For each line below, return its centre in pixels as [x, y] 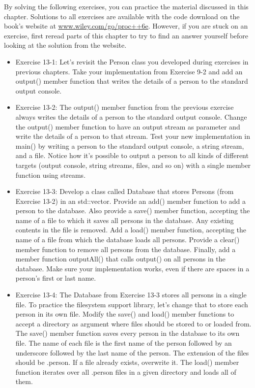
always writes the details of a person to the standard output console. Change [131, 116]
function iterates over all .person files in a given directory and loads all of [126, 372]
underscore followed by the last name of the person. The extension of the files [132, 352]
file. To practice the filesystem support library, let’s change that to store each [132, 304]
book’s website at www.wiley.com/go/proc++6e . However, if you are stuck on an [126, 26]
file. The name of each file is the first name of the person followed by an [124, 343]
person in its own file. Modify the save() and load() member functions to [125, 314]
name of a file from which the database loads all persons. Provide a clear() [127, 240]
